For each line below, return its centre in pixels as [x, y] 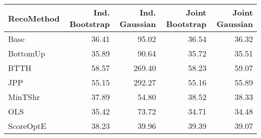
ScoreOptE [27, 126]
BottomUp [27, 53]
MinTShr [24, 97]
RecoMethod [34, 18]
